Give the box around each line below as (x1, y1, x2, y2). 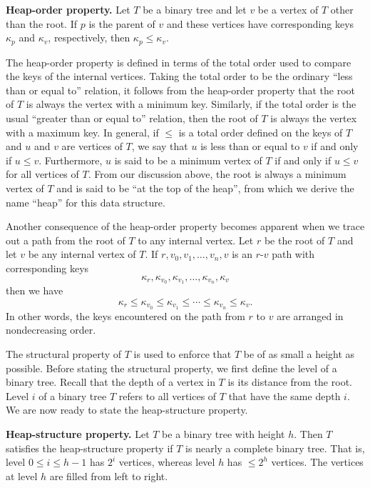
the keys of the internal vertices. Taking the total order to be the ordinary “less (6, 69, 353, 84)
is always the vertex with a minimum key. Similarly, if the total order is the (26, 96, 356, 111)
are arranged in (277, 308, 344, 323)
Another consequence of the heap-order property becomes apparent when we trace (6, 219, 365, 234)
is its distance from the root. (227, 374, 352, 389)
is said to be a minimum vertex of (114, 152, 262, 167)
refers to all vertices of (118, 388, 217, 403)
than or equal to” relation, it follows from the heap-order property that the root (6, 82, 356, 97)
